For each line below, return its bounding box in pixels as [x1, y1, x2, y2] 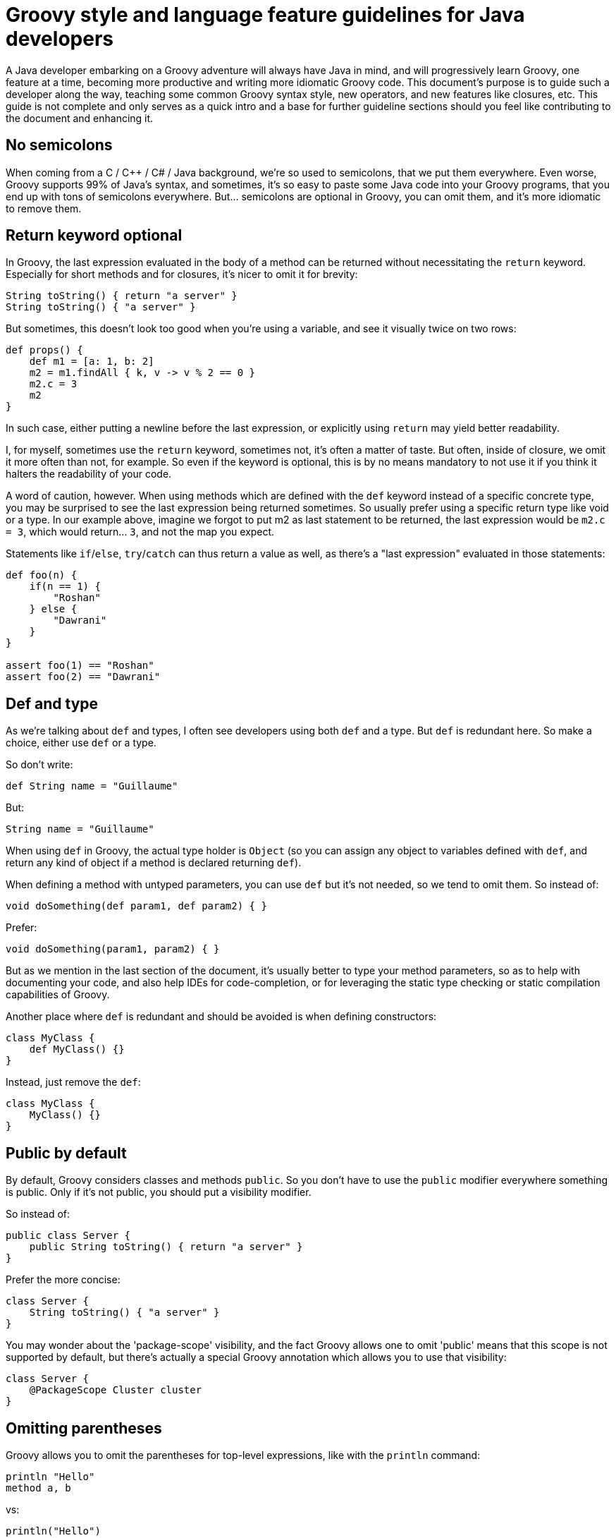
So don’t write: [6, 758, 73, 771]
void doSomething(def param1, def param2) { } [6, 900, 267, 912]
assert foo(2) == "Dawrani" [6, 671, 161, 683]
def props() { [6, 344, 83, 356]
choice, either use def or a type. [6, 737, 156, 749]
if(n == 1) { [29, 581, 101, 593]
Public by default [6, 1144, 127, 1162]
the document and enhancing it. [6, 111, 154, 124]
